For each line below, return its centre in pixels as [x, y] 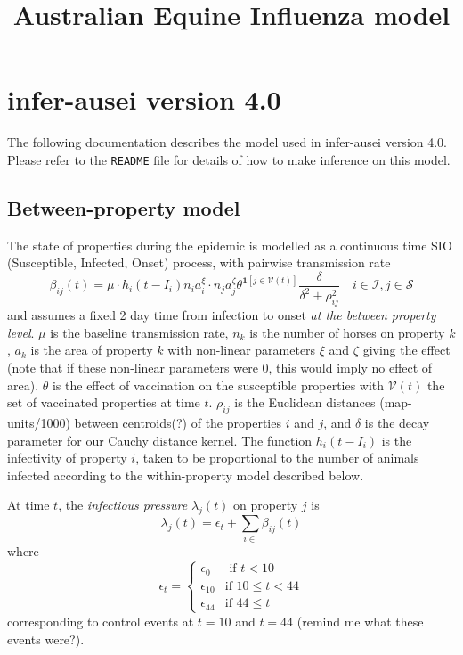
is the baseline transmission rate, [139, 332]
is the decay [397, 422]
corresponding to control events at [101, 621]
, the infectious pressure [123, 505]
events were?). [46, 639]
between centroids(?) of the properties [178, 422]
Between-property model [124, 207]
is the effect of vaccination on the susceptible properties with [218, 385]
